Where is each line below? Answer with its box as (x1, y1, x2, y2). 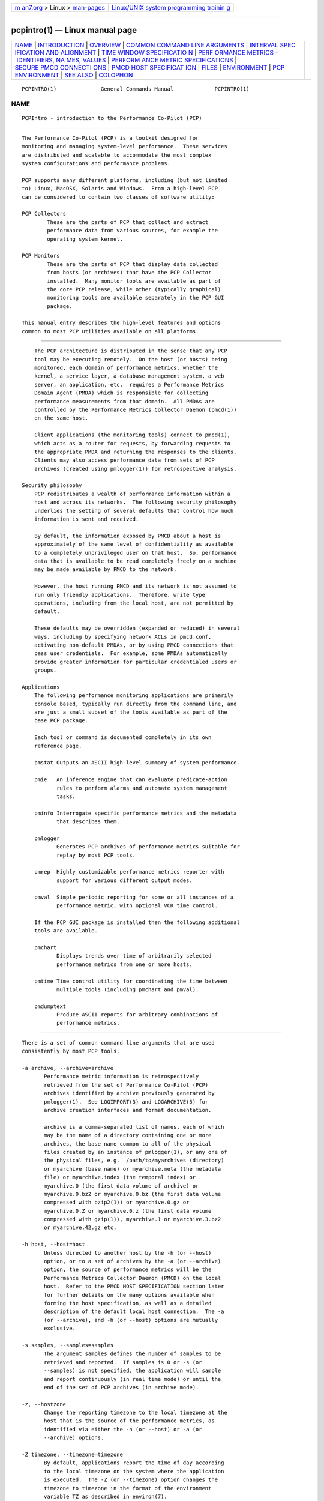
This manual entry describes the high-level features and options (22, 319, 221, 327)
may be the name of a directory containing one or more (44, 1132, 212, 1139)
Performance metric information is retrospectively (44, 1073, 199, 1080)
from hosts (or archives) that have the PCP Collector (47, 269, 212, 276)
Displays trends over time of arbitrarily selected (56, 952, 212, 959)
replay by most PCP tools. (56, 851, 136, 859)
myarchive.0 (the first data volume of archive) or (44, 1182, 199, 1189)
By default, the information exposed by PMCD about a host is (34, 532, 221, 539)
